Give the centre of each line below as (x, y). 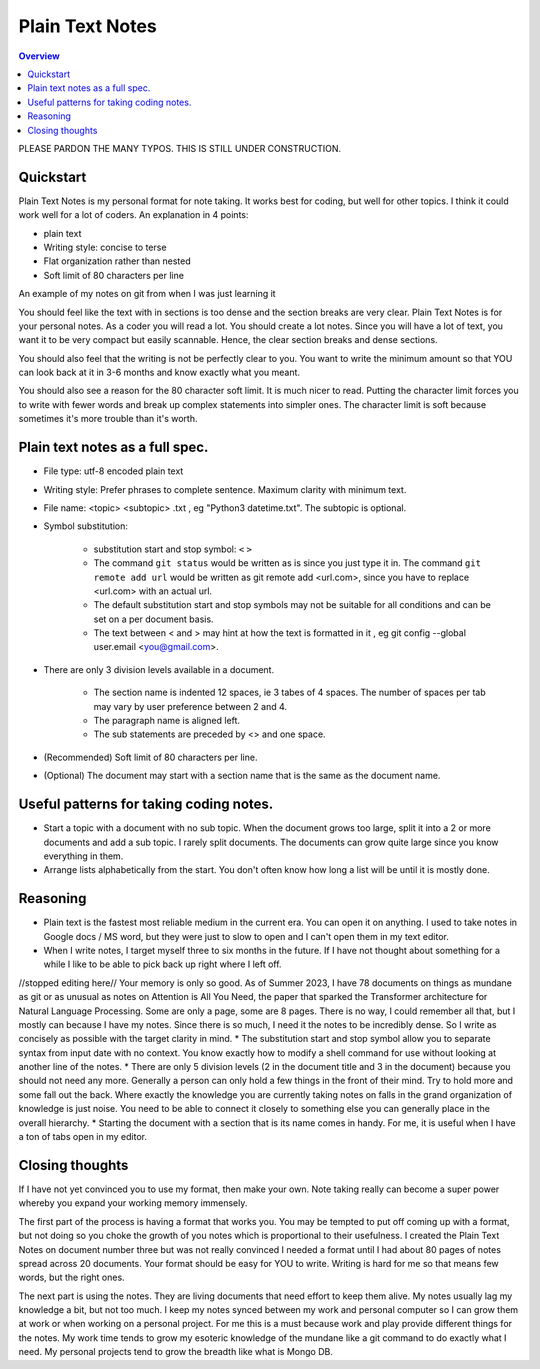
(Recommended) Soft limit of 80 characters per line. (150, 757)
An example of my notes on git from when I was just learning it (147, 294)
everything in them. (83, 856)
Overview (39, 56)
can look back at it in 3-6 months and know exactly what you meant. (159, 372)
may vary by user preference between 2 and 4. (190, 706)
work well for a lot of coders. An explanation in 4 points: (133, 215)
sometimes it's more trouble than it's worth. (108, 419)
